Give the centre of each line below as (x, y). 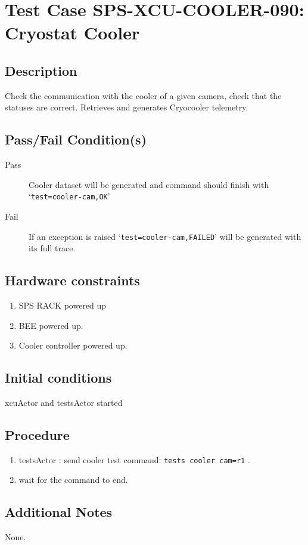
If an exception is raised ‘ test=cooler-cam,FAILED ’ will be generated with (165, 236)
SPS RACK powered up (63, 305)
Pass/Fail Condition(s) (76, 139)
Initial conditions (58, 378)
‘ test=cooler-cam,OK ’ (69, 196)
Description (41, 70)
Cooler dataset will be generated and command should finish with (149, 184)
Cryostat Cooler (72, 33)
